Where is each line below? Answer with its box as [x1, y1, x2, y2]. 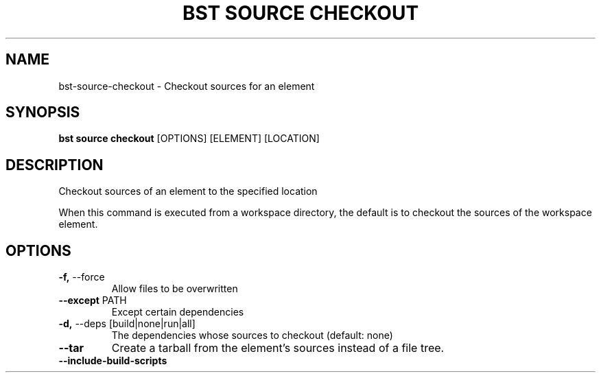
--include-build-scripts [58, 355, 167, 367]
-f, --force [58, 271, 105, 283]
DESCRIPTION [5, 156, 104, 174]
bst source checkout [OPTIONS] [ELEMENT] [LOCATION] [58, 132, 320, 145]
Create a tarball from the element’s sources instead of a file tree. [111, 341, 445, 355]
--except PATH [58, 294, 127, 307]
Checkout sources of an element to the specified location [58, 185, 318, 198]
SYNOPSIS [5, 104, 80, 121]
